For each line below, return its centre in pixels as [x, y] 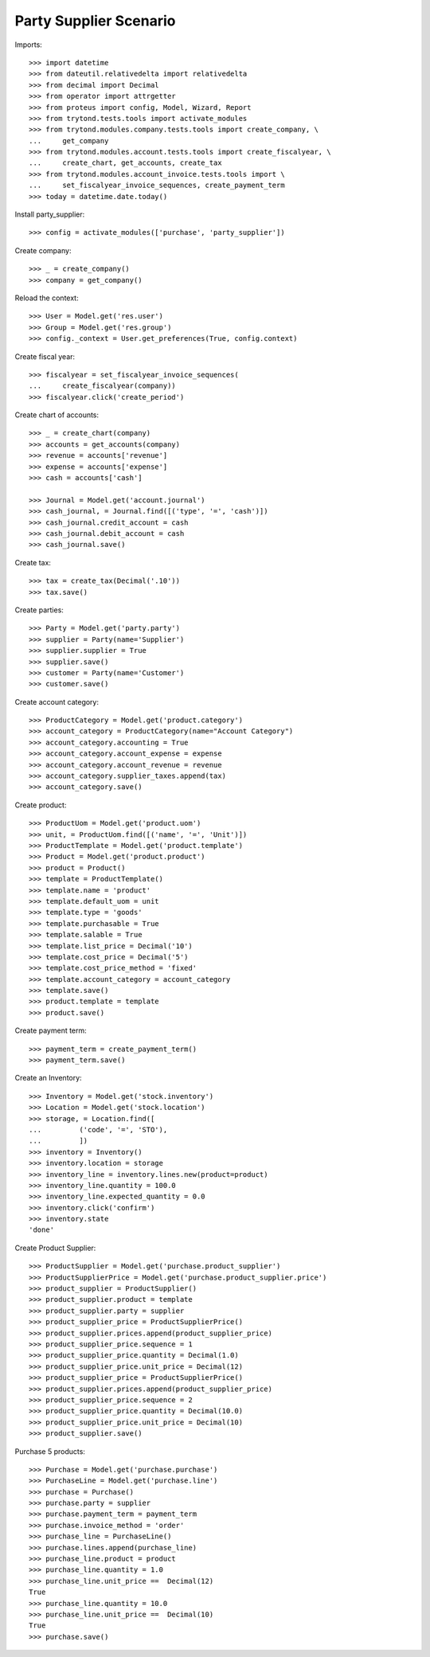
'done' [42, 1230]
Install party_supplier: [50, 214]
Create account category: [57, 701]
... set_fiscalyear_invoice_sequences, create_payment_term [157, 186]
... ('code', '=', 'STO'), [98, 1129]
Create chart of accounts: [57, 415]
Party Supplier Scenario [95, 21]
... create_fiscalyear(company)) [103, 386]
